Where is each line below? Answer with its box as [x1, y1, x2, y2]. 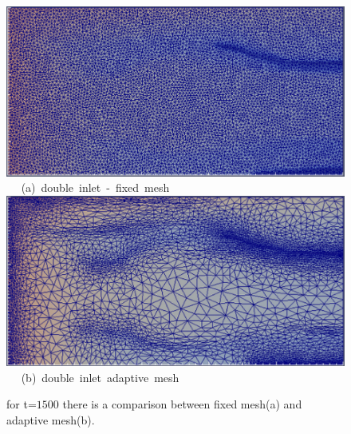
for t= [6, 396, 37, 412]
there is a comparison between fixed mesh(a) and [62, 396, 302, 412]
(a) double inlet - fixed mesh [21, 179, 170, 196]
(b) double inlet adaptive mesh [21, 368, 179, 385]
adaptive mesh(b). [6, 411, 95, 428]
